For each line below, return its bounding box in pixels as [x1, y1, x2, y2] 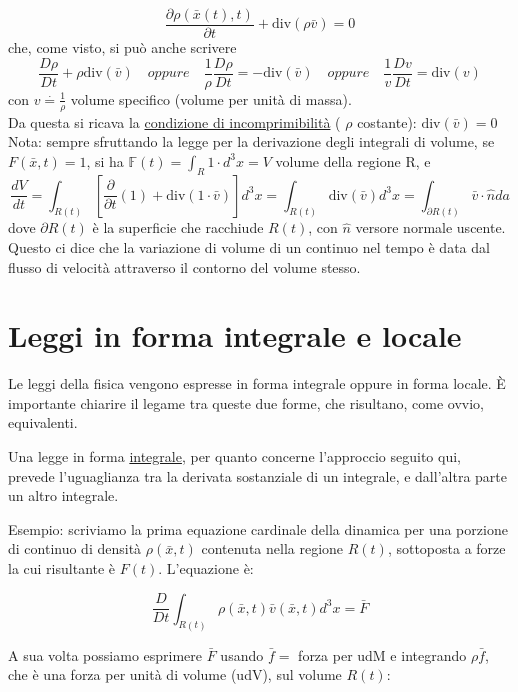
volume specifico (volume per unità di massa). [70, 88, 352, 109]
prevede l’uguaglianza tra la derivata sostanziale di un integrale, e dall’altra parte [8, 465, 507, 486]
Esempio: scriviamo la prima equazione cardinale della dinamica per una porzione [8, 518, 508, 539]
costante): [357, 111, 417, 132]
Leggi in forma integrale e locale [8, 315, 462, 356]
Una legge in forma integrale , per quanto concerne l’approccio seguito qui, [8, 446, 461, 467]
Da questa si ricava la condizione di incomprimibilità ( [8, 111, 341, 132]
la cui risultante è [8, 558, 116, 579]
